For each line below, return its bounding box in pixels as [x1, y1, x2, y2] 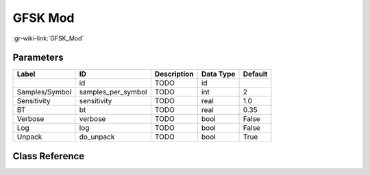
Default [243, 69, 268, 79]
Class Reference [12, 150, 85, 162]
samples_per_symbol [79, 87, 147, 97]
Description [154, 69, 195, 79]
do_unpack [79, 132, 115, 142]
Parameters [12, 52, 64, 64]
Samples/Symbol [16, 87, 72, 97]
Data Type [201, 69, 236, 79]
